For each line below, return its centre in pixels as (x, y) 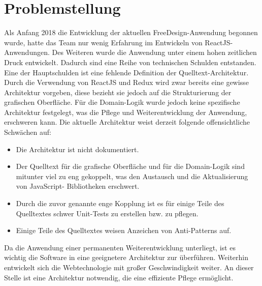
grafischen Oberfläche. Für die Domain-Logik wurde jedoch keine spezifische (122, 102)
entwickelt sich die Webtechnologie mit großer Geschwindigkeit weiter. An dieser (129, 267)
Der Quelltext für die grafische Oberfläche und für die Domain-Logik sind (130, 166)
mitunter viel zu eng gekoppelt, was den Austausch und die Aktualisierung (132, 176)
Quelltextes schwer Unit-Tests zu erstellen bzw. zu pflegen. (107, 213)
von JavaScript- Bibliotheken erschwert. (78, 186)
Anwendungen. (27, 52)
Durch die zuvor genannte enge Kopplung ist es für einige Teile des (120, 203)
